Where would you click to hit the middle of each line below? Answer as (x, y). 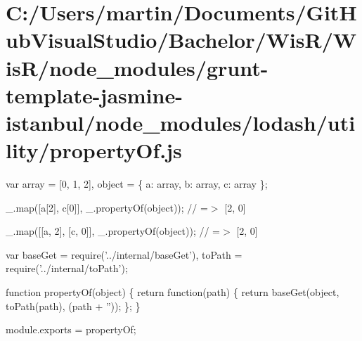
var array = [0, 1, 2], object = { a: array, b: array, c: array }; (137, 184)
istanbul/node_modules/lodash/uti (181, 122)
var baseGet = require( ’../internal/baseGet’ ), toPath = (124, 254)
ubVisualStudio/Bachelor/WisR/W (181, 40)
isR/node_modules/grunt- (137, 67)
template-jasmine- (94, 95)
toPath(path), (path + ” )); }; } (73, 305)
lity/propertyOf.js (94, 150)
